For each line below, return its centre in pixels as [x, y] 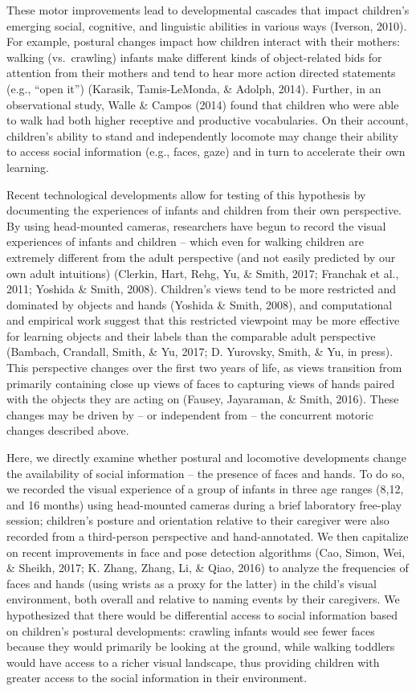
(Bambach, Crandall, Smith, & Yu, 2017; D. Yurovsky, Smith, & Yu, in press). [200, 352]
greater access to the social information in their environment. [157, 678]
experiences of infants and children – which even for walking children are [185, 241]
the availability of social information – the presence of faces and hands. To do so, [206, 473]
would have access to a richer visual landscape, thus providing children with [193, 662]
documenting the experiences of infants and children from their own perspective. [204, 210]
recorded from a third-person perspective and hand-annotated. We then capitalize [208, 536]
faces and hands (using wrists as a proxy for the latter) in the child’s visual [192, 583]
